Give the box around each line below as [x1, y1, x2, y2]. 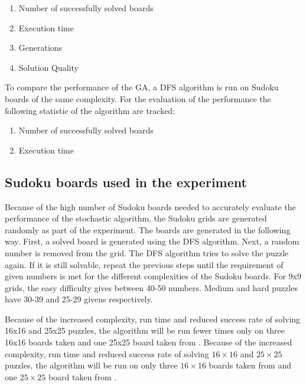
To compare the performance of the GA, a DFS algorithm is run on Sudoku [5, 81, 279, 93]
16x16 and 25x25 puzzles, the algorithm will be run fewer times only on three [5, 324, 285, 337]
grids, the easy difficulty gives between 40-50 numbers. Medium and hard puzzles [5, 281, 298, 293]
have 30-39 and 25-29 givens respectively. [5, 293, 153, 305]
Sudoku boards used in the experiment [5, 172, 247, 191]
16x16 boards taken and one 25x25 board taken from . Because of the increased [5, 336, 292, 348]
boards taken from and [209, 359, 291, 371]
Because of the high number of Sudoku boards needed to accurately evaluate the [5, 200, 296, 213]
